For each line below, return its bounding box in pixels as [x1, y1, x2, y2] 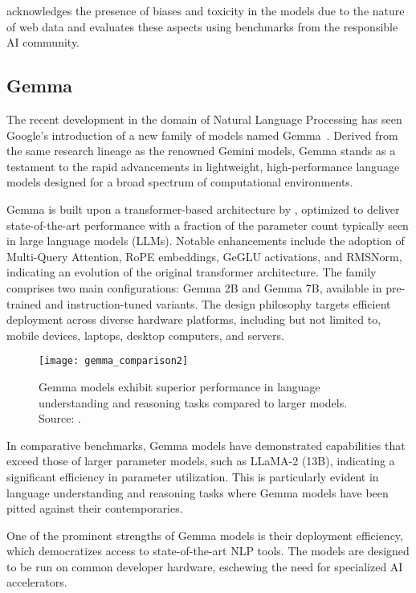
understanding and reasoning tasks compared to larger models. [39, 394, 348, 411]
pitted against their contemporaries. [6, 500, 183, 517]
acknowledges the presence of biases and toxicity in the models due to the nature [6, 2, 405, 18]
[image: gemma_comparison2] [39, 355, 189, 367]
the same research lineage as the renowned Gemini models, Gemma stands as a [6, 142, 396, 159]
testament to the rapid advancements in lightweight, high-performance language [6, 157, 400, 174]
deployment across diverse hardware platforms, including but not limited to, [6, 311, 381, 328]
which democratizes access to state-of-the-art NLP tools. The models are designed [6, 542, 410, 559]
